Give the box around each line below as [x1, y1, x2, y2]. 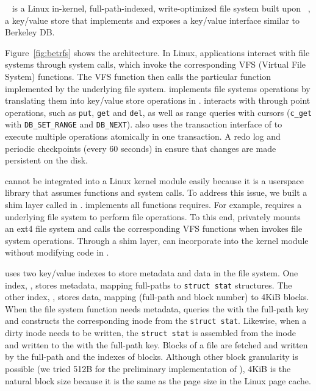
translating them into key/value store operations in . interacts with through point [5, 94, 311, 107]
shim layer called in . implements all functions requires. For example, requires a [5, 198, 302, 211]
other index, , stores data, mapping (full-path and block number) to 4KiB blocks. [5, 290, 309, 303]
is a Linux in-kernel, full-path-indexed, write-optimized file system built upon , [12, 2, 311, 14]
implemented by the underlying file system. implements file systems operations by [5, 82, 311, 95]
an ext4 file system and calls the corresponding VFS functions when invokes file [5, 222, 303, 235]
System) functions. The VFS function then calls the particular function [5, 70, 271, 82]
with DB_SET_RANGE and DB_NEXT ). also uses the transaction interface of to [5, 118, 282, 131]
